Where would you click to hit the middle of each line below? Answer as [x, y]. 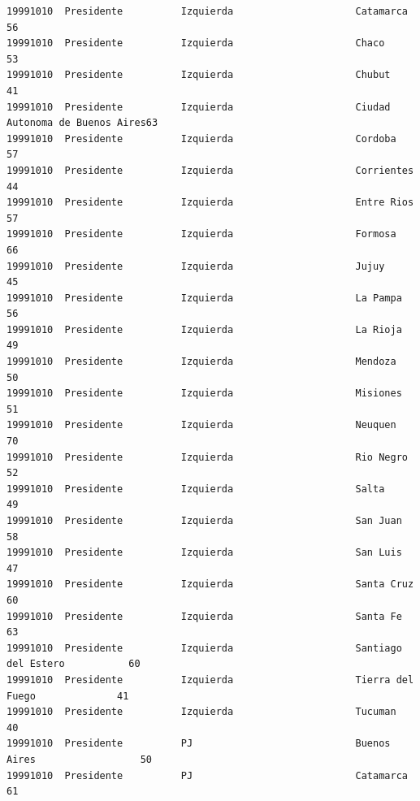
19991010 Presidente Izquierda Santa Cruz [210, 585]
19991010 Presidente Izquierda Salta [196, 489]
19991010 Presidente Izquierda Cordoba [201, 139]
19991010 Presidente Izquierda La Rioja [204, 329]
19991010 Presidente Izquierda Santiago [204, 648]
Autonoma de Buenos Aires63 [82, 123]
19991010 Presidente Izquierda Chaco [196, 43]
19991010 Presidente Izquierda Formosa [201, 234]
